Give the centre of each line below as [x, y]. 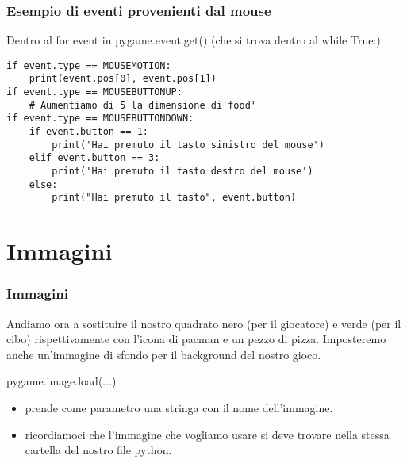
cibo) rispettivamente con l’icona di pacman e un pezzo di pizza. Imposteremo [196, 339]
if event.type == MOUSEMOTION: [89, 65]
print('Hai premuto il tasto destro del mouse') [182, 172]
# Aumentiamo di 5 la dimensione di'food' [142, 105]
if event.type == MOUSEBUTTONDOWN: [100, 119]
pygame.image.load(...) [61, 381]
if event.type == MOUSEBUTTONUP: [94, 92]
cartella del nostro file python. [98, 450]
